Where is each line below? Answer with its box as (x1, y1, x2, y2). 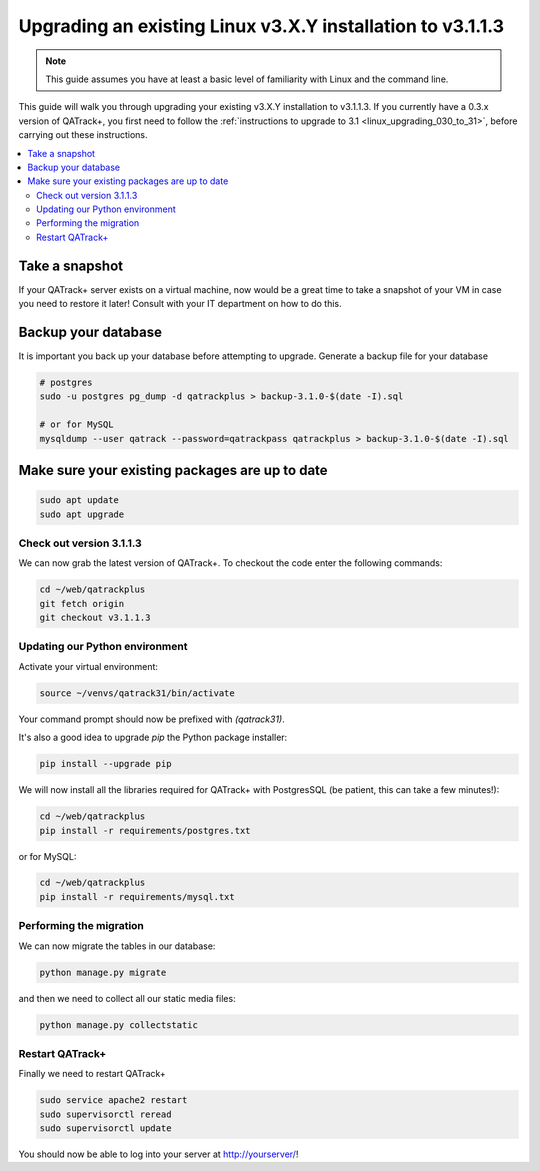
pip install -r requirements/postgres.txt (39, 825, 251, 836)
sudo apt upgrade (39, 508, 125, 520)
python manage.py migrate (39, 966, 167, 978)
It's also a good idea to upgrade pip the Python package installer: (18, 731, 288, 744)
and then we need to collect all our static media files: (18, 992, 236, 1004)
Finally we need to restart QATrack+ (18, 1068, 167, 1080)
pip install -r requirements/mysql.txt (39, 891, 235, 902)
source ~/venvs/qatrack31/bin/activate (39, 687, 235, 699)
